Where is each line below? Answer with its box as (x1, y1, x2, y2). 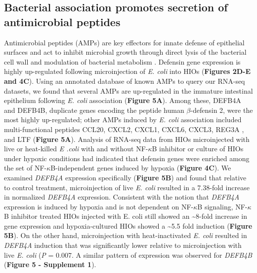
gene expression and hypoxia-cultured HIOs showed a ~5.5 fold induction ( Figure (4, 220, 253, 231)
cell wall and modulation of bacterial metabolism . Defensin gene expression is (4, 56, 241, 67)
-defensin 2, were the (190, 104, 253, 115)
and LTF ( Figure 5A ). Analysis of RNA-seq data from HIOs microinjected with (4, 134, 250, 144)
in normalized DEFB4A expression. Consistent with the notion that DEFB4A (4, 192, 240, 202)
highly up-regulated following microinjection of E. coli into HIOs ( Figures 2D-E (4, 66, 251, 76)
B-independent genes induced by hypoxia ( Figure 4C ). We (50, 163, 231, 173)
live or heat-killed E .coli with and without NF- (4, 143, 148, 154)
